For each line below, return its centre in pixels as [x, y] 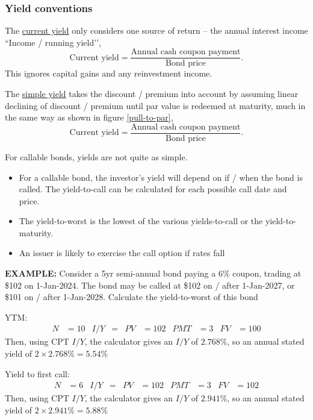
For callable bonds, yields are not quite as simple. [96, 156]
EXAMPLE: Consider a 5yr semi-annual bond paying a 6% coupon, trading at [153, 273]
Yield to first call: [37, 373]
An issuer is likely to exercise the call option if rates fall [122, 253]
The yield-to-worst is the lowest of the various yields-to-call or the [141, 221]
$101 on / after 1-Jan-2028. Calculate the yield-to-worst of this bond [132, 297]
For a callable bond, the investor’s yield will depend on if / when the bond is [161, 177]
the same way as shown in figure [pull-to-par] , [89, 117]
